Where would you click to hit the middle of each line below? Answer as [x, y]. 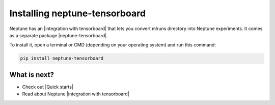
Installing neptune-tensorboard [78, 13]
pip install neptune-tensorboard [62, 58]
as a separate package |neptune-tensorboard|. [59, 35]
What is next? [32, 75]
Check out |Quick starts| [48, 87]
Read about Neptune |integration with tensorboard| [76, 94]
